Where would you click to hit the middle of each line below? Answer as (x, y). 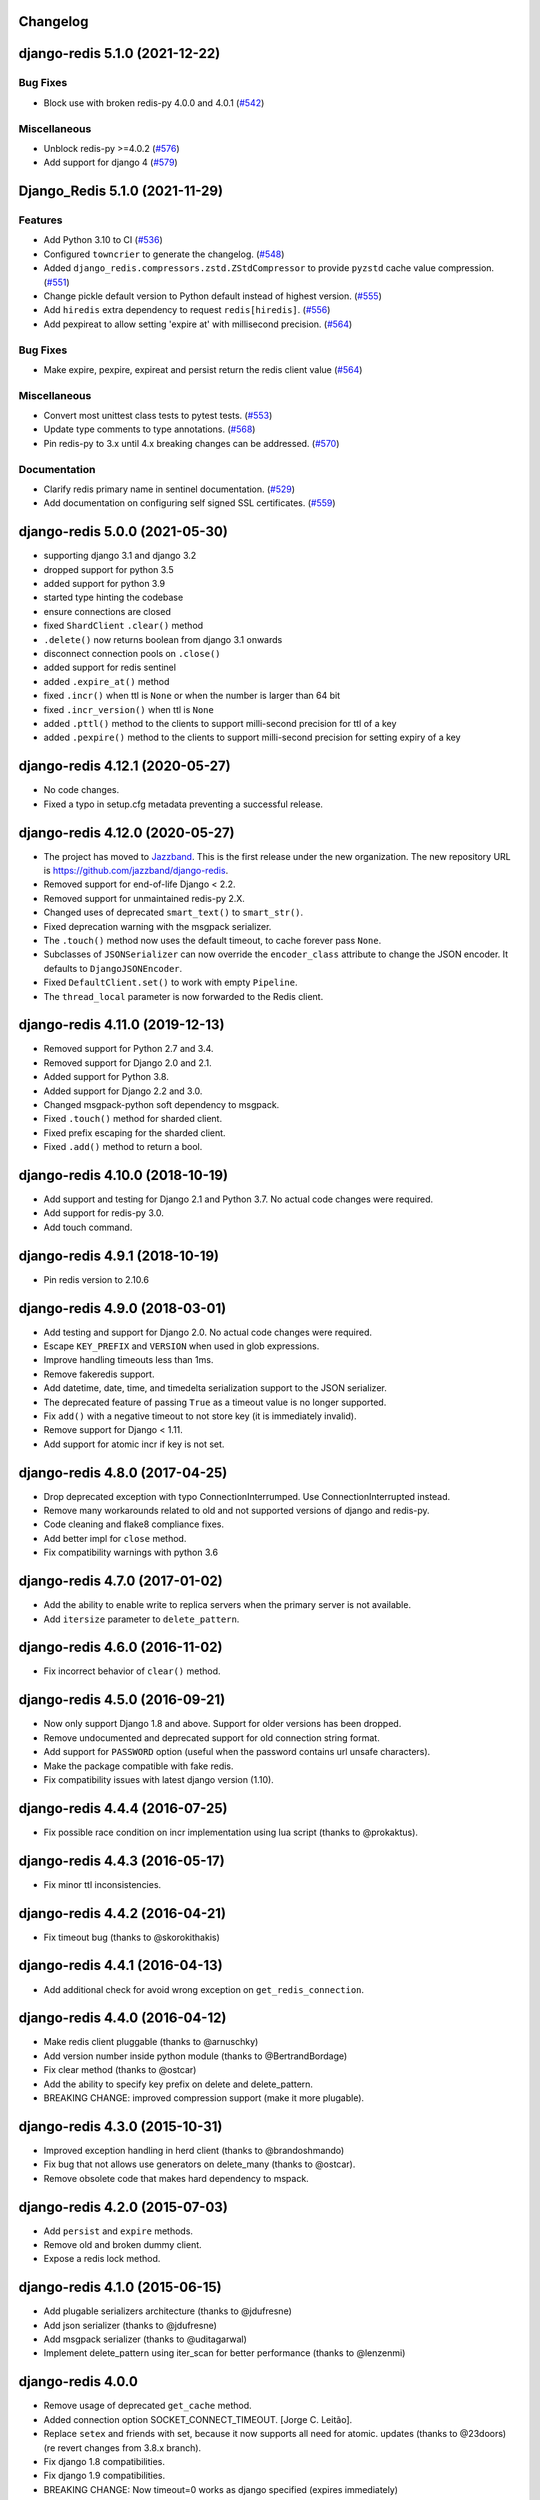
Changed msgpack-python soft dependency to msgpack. (161, 1104)
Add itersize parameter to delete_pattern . (141, 1619)
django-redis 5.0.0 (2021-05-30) (123, 531)
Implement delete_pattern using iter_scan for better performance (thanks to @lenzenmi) (224, 2353)
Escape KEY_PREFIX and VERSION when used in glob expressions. (181, 1346)
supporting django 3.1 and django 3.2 (120, 556)
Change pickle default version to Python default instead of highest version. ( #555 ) (212, 296)
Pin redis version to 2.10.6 (96, 1279)
